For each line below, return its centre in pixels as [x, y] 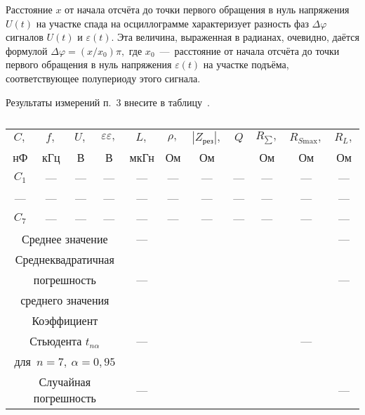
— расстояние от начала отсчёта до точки [250, 50]
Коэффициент [65, 321]
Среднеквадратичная [65, 260]
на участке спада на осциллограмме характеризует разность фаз [172, 23]
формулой [27, 50]
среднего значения [65, 300]
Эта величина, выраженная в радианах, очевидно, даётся [238, 37]
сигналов [25, 37]
